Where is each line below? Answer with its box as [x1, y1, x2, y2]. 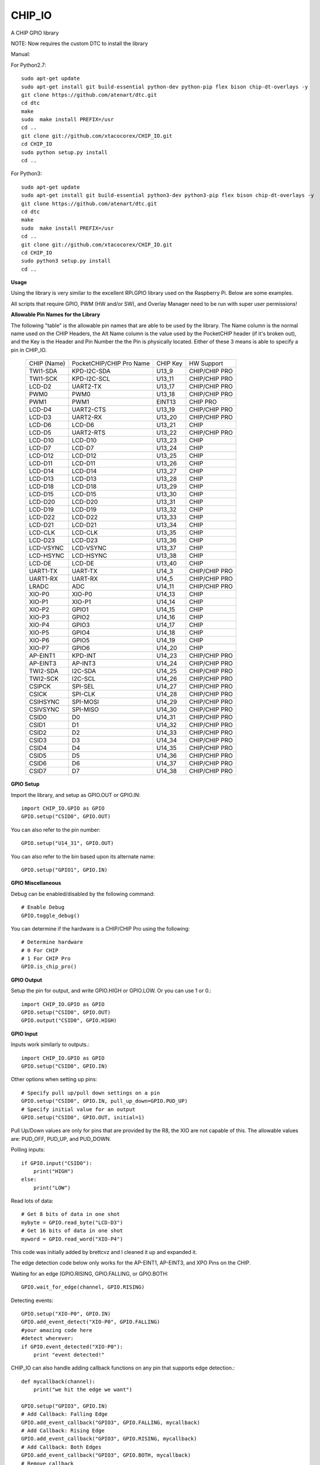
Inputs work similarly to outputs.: [11, 1041, 90, 1048]
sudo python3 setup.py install [21, 258, 111, 264]
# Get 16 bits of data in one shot [21, 1228, 123, 1234]
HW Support [189, 359, 223, 367]
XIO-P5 [29, 629, 50, 637]
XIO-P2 [29, 605, 50, 614]
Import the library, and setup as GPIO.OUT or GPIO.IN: [11, 791, 140, 798]
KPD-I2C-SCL [71, 375, 111, 383]
